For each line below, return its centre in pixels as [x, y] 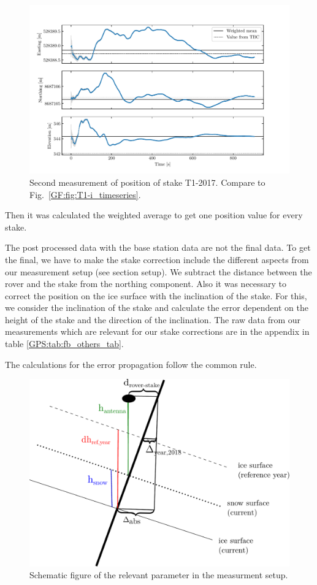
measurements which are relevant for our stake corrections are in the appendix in [157, 331]
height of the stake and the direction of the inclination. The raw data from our [153, 319]
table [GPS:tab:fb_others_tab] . [64, 344]
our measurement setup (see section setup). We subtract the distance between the [158, 271]
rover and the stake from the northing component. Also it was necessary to [146, 284]
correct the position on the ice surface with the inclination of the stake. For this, [156, 295]
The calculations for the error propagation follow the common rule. [131, 364]
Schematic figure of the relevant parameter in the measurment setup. [159, 575]
